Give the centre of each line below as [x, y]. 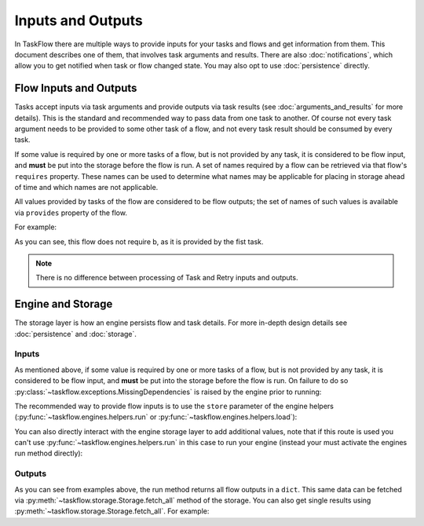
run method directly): [49, 453]
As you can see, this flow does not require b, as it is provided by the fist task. [139, 241]
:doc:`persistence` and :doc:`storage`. [76, 334]
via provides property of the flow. [71, 213]
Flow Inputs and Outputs [76, 88]
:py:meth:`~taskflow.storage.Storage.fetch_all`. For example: [112, 511]
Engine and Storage [64, 304]
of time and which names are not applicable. [86, 187]
